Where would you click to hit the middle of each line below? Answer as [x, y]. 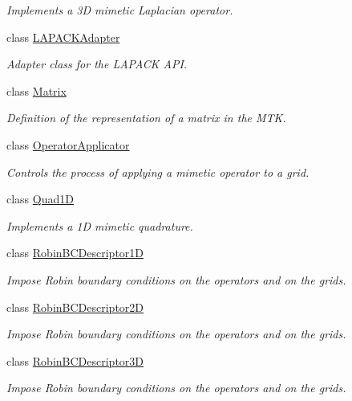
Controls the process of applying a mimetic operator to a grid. [158, 172]
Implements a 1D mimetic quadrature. [100, 225]
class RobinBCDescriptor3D [75, 360]
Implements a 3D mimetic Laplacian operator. [120, 10]
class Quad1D [40, 199]
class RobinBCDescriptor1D [75, 253]
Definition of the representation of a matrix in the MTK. [146, 118]
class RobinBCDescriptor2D [75, 307]
